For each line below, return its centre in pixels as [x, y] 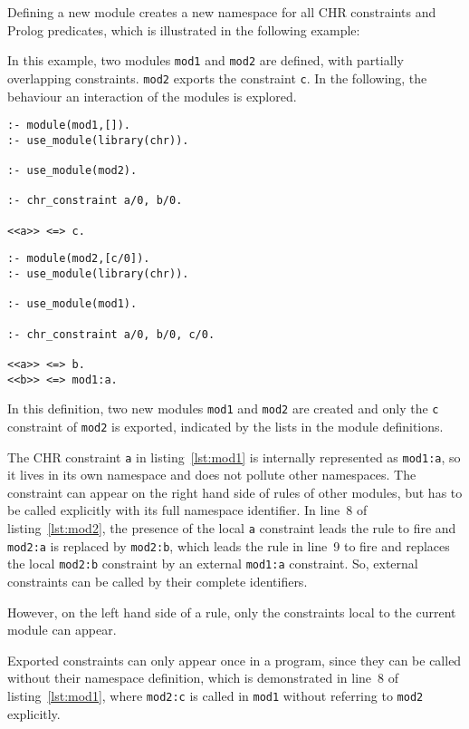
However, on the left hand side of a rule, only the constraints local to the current [232, 612]
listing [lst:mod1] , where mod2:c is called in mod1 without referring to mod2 [215, 695]
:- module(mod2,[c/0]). [79, 259]
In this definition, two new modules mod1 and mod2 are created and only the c [223, 408]
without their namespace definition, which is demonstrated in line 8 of [203, 678]
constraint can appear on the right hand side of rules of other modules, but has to [235, 492]
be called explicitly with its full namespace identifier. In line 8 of [187, 510]
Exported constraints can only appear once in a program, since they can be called [234, 660]
